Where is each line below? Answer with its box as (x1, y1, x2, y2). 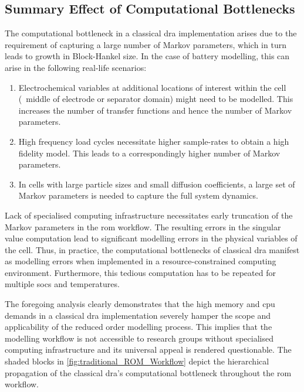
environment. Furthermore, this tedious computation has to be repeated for (5, 266, 276, 278)
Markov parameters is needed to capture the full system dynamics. (18, 189, 258, 202)
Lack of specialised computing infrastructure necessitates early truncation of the (5, 209, 293, 221)
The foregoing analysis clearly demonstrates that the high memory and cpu (5, 298, 275, 310)
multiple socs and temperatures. (5, 278, 120, 290)
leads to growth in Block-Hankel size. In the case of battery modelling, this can (5, 50, 290, 62)
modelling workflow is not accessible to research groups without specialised (5, 332, 273, 344)
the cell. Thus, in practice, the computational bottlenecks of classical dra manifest (5, 243, 300, 255)
